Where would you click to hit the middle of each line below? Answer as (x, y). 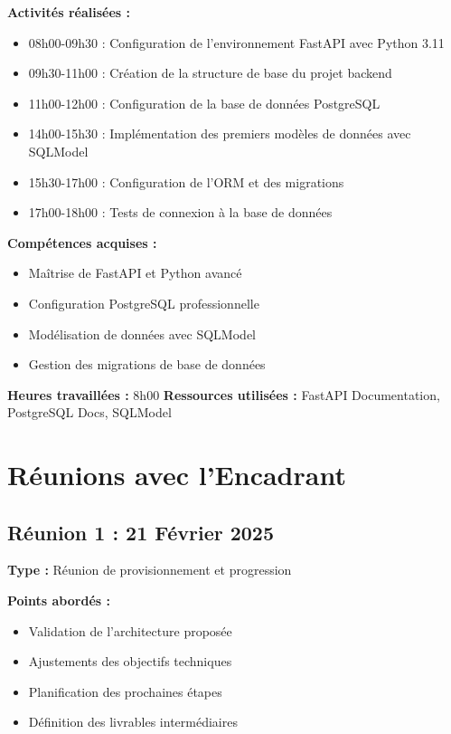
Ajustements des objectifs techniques (130, 661)
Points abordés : (59, 601)
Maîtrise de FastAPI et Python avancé (135, 273)
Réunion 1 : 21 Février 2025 (141, 532)
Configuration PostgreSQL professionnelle (144, 303)
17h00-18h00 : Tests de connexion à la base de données (180, 212)
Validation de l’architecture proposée (130, 630)
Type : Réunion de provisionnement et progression (150, 570)
